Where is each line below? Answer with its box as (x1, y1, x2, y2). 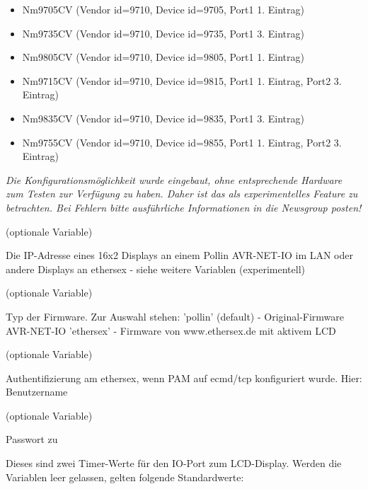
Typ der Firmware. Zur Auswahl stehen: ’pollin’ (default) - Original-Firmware (6, 309, 345, 323)
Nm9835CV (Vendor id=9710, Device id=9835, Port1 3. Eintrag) (22, 110, 304, 125)
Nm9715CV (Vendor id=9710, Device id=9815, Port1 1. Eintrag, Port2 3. (22, 73, 342, 88)
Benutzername (6, 384, 68, 399)
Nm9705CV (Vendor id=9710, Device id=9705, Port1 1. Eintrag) (22, 2, 304, 16)
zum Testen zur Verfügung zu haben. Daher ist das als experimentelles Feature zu (6, 186, 358, 201)
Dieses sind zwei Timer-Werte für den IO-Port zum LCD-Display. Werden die (6, 456, 342, 471)
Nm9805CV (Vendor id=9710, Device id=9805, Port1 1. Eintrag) (22, 50, 304, 64)
